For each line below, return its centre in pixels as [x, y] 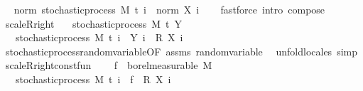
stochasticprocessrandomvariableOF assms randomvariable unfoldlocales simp [181, 51]
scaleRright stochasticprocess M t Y [93, 23]
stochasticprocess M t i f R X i [93, 79]
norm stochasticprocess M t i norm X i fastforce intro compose [169, 9]
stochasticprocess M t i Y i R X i [99, 37]
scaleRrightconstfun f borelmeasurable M [109, 65]
